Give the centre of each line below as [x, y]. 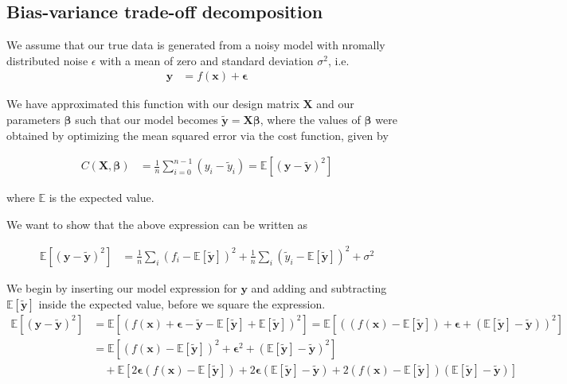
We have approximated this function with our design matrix [153, 104]
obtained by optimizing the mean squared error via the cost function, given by [197, 135]
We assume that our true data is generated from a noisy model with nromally [196, 45]
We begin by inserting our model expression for [122, 287]
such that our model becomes [147, 120]
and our [335, 104]
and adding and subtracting [319, 287]
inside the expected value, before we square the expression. [182, 303]
